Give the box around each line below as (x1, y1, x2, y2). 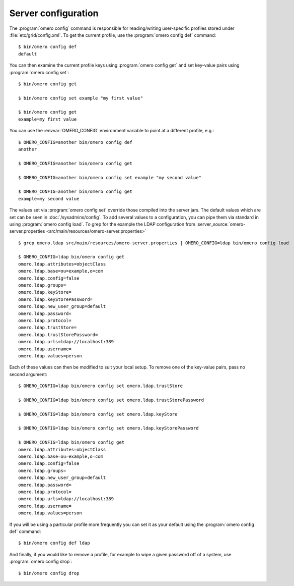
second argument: (9, 371, 47, 377)
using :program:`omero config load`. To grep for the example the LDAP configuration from (9, 221, 196, 227)
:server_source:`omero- (196, 221, 246, 227)
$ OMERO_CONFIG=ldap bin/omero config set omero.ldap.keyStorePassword (18, 425, 199, 431)
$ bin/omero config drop (18, 570, 80, 576)
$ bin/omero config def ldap (18, 540, 90, 546)
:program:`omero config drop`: (9, 558, 72, 565)
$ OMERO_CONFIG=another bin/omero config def (18, 139, 133, 145)
